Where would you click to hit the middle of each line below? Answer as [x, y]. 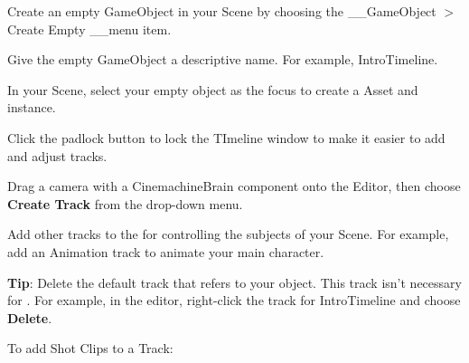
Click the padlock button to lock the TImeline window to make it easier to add [226, 137]
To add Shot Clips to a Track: [90, 348]
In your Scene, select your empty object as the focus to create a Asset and [213, 89]
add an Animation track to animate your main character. [166, 251]
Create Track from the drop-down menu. [125, 203]
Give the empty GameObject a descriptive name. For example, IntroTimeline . [223, 59]
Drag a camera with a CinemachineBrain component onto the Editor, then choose [234, 186]
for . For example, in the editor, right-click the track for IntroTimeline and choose [234, 300]
